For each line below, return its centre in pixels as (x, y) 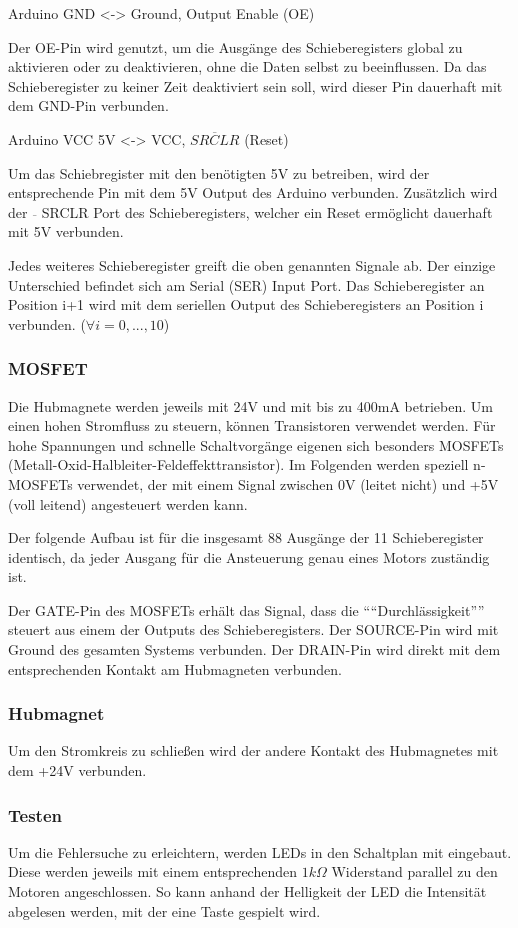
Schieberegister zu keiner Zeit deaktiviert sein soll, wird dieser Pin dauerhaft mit (255, 85)
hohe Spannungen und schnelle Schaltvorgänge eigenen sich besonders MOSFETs (256, 444)
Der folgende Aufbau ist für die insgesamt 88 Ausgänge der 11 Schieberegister (246, 537)
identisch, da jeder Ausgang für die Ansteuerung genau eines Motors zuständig (249, 556)
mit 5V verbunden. (66, 231)
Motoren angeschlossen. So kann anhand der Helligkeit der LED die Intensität (247, 891)
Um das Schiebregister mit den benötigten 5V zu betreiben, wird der (219, 172)
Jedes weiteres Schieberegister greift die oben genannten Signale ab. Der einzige (252, 264)
